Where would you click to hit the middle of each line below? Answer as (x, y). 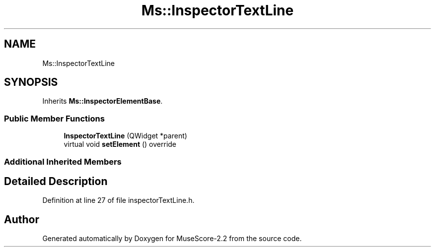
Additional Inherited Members (63, 161)
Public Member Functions (54, 118)
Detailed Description (56, 181)
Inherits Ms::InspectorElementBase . (103, 101)
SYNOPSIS (31, 82)
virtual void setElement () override (120, 144)
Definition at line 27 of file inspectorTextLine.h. (118, 200)
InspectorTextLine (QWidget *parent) (125, 136)
